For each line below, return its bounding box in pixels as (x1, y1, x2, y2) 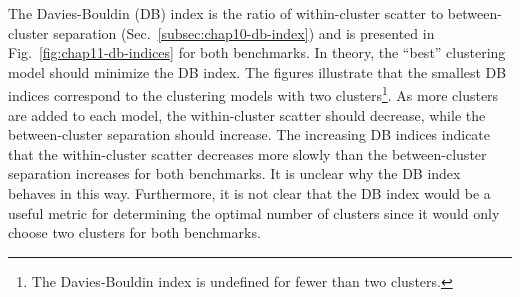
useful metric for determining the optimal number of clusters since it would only (8, 202, 500, 223)
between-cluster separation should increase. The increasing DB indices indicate (8, 124, 491, 145)
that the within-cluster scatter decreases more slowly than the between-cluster (8, 143, 487, 164)
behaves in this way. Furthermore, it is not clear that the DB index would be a (8, 183, 491, 203)
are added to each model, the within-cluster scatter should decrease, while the (8, 104, 486, 125)
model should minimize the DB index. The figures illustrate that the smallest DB (8, 61, 507, 82)
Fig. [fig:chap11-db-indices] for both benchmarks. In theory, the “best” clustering (8, 42, 506, 63)
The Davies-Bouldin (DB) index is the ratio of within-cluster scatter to (8, 3, 444, 23)
